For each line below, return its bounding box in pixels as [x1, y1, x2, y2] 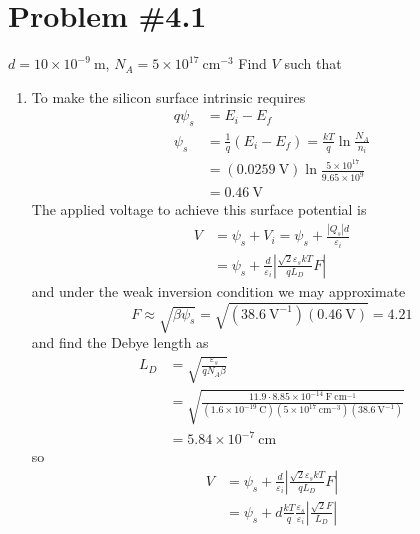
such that [284, 53, 342, 74]
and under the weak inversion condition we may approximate [31, 280, 406, 301]
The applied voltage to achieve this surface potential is [31, 199, 367, 220]
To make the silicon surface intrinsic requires [31, 86, 306, 107]
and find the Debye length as [31, 331, 209, 352]
